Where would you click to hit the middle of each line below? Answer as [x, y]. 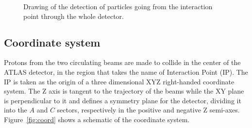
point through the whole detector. [74, 16]
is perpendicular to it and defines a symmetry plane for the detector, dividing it [123, 100]
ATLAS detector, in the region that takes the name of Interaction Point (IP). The [126, 72]
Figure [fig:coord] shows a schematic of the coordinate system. [97, 119]
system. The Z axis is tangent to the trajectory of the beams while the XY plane [124, 91]
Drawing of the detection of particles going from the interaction [118, 6]
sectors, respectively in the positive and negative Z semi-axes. [148, 110]
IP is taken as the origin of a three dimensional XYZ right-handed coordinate [119, 81]
